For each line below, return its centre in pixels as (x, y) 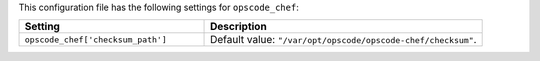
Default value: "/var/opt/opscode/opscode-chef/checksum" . (343, 40)
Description (238, 27)
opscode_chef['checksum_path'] (95, 39)
